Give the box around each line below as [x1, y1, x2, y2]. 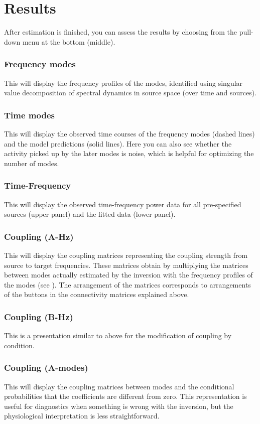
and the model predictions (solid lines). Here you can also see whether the [4, 138, 232, 149]
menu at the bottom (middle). [22, 36, 115, 47]
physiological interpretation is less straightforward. [4, 410, 160, 421]
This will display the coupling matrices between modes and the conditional [4, 381, 234, 391]
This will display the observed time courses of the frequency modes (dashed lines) [4, 128, 255, 138]
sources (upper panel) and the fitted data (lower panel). [4, 209, 176, 219]
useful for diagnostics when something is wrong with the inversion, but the [4, 400, 233, 411]
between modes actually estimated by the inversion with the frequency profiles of [4, 269, 253, 280]
